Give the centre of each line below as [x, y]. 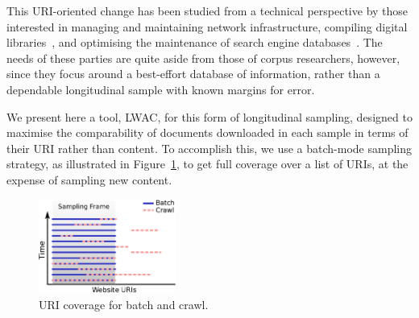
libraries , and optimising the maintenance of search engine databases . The [195, 42]
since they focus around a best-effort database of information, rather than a [193, 74]
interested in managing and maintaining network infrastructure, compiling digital [207, 26]
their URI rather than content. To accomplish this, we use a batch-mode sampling [209, 148]
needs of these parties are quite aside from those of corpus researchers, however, [203, 58]
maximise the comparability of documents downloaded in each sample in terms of [207, 132]
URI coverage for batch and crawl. [124, 304]
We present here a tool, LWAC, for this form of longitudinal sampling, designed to [209, 116]
